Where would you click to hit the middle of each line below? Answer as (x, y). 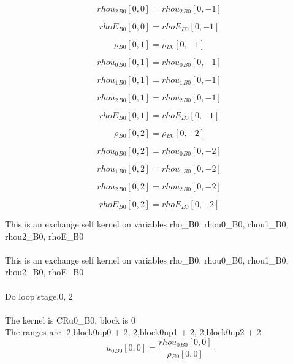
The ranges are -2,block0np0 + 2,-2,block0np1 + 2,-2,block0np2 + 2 (133, 332)
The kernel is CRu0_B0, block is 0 (70, 320)
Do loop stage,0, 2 (39, 296)
